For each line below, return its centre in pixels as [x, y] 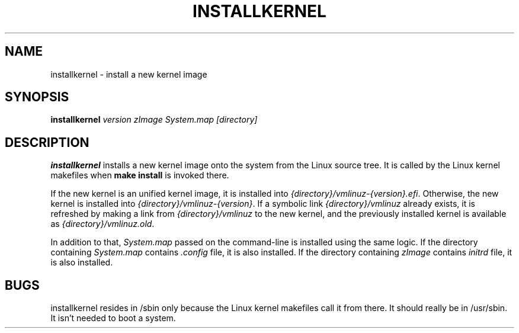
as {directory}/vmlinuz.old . [102, 224]
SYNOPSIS [37, 97]
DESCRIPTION [47, 142]
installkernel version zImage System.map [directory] [154, 120]
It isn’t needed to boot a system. [113, 318]
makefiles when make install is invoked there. [140, 175]
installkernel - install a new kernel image [129, 74]
